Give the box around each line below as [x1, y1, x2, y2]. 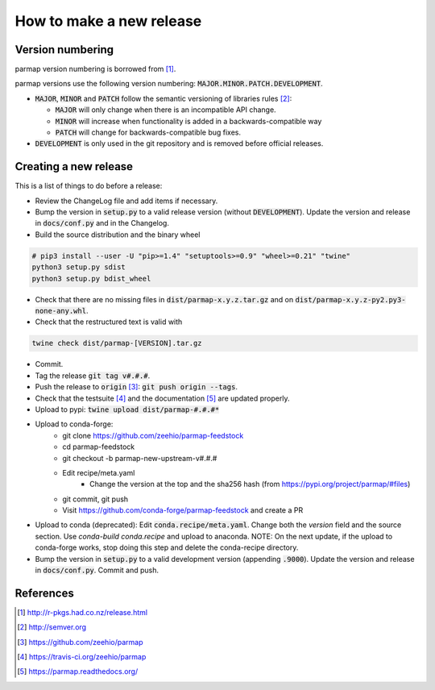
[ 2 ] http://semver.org [17, 622, 87, 632]
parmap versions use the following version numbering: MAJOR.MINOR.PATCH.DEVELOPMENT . [14, 79, 324, 89]
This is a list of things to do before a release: [14, 181, 163, 191]
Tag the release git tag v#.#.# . [35, 371, 151, 380]
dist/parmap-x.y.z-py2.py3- [295, 295, 406, 304]
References [14, 586, 74, 600]
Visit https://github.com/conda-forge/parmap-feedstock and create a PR [62, 505, 304, 515]
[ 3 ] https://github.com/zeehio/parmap [17, 637, 143, 646]
